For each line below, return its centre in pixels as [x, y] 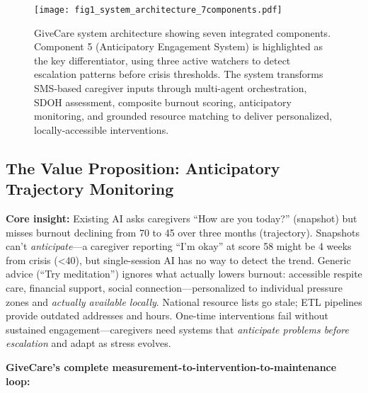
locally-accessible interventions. [102, 129]
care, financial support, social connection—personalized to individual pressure [174, 287]
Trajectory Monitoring [90, 189]
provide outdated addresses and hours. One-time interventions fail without [167, 315]
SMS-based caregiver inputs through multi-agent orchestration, [171, 88]
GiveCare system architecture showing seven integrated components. [183, 32]
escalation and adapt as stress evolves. [88, 343]
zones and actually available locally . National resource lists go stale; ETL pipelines [184, 301]
